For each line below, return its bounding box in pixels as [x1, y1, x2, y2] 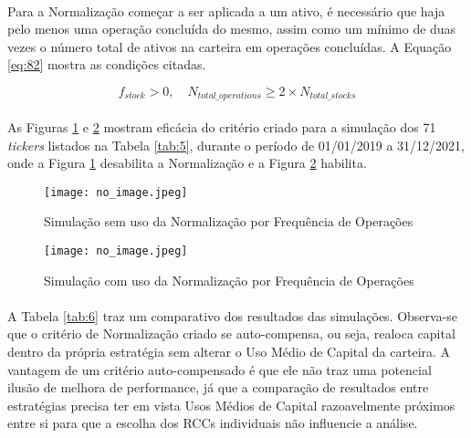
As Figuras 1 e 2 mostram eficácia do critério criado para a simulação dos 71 [7, 118, 436, 137]
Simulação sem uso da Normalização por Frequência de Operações [44, 212, 413, 231]
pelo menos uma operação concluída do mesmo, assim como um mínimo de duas [7, 19, 456, 38]
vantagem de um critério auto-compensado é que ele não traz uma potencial [7, 360, 432, 379]
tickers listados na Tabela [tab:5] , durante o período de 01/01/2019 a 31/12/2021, [7, 135, 466, 154]
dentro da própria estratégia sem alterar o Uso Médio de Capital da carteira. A [7, 342, 451, 361]
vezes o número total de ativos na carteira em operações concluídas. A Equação [7, 36, 452, 56]
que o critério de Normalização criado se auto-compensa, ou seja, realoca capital [7, 324, 455, 343]
